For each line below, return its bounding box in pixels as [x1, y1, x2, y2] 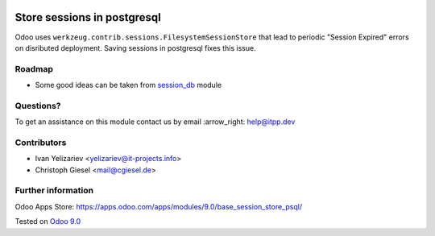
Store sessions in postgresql [14, 10, 161, 24]
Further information [14, 185, 94, 197]
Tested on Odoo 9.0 [14, 217, 81, 226]
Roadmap [14, 63, 54, 74]
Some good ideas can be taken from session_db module [35, 81, 222, 90]
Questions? [14, 100, 61, 111]
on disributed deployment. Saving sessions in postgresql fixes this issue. [14, 43, 257, 52]
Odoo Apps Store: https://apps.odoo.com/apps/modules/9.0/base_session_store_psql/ [14, 201, 302, 211]
